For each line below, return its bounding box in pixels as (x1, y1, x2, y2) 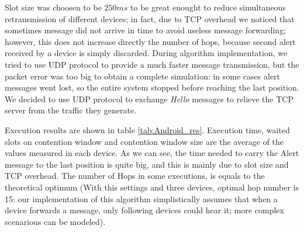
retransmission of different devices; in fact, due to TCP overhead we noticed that (5, 12, 295, 25)
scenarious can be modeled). (5, 215, 106, 227)
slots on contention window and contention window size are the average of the (5, 135, 284, 147)
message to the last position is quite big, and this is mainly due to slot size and (5, 158, 289, 170)
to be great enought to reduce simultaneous (130, 1, 286, 13)
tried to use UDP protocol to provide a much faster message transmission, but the (5, 58, 299, 70)
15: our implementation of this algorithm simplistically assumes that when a (5, 192, 278, 205)
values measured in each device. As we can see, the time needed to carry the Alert (5, 147, 299, 159)
